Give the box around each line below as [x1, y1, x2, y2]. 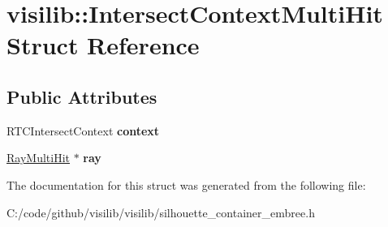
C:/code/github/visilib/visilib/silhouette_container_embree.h [6, 203, 315, 221]
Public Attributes [6, 84, 157, 109]
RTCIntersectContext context [6, 122, 160, 139]
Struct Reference [6, 28, 200, 62]
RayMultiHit [6, 149, 70, 166]
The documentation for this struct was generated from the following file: [6, 176, 366, 193]
